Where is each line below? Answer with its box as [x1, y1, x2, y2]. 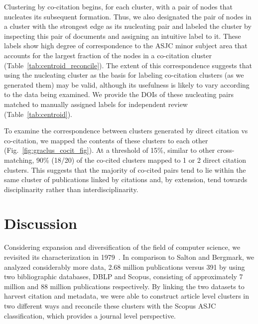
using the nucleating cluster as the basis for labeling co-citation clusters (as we [4, 70, 244, 80]
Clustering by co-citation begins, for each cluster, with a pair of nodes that [4, 1, 233, 11]
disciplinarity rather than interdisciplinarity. [4, 184, 138, 194]
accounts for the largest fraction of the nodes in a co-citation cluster [4, 50, 212, 60]
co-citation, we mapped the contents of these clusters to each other [4, 135, 208, 145]
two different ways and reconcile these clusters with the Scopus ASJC [4, 300, 216, 311]
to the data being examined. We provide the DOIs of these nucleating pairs [4, 89, 234, 100]
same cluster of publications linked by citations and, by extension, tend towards [4, 174, 248, 185]
